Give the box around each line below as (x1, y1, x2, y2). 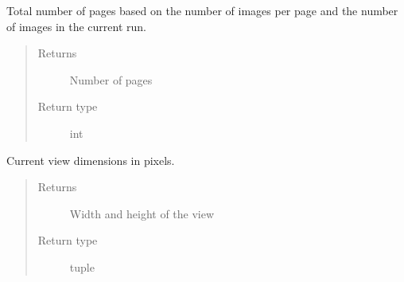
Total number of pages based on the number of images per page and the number (6, 2, 398, 18)
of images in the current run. (6, 18, 146, 34)
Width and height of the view (69, 205, 215, 221)
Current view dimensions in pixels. (6, 151, 175, 168)
